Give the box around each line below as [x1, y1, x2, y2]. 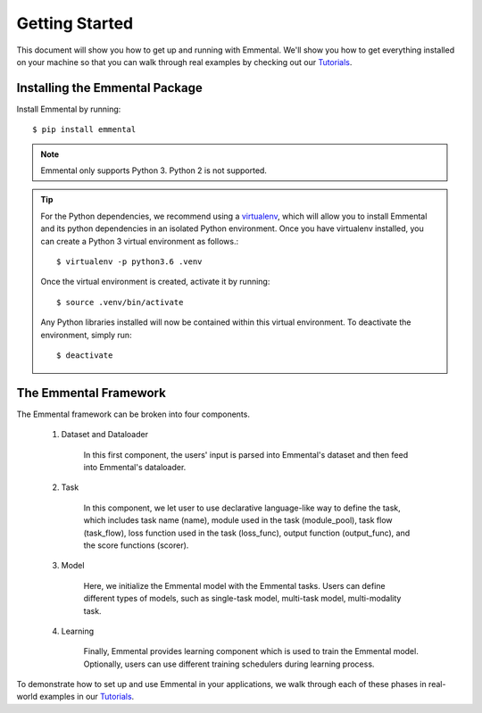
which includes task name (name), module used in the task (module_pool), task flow [83, 515, 393, 526]
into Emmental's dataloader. [83, 462, 187, 472]
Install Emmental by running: [16, 104, 121, 114]
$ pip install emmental [32, 125, 137, 135]
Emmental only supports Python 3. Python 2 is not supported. [40, 165, 268, 176]
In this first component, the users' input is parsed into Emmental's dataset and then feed [83, 449, 409, 460]
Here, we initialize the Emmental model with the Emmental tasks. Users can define [83, 580, 386, 591]
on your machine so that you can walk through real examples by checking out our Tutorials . [16, 56, 353, 67]
